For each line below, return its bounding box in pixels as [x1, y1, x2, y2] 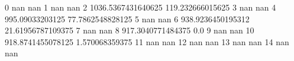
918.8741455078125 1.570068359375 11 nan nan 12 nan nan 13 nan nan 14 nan [5, 35, 289, 48]
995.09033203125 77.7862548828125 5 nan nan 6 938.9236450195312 [5, 12, 250, 25]
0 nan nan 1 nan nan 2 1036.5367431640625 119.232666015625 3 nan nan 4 [5, 1, 276, 13]
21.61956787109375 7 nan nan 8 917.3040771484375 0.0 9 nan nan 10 [5, 24, 254, 36]
